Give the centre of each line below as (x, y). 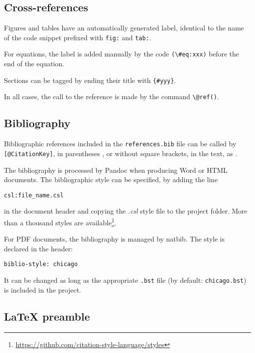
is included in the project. (43, 289)
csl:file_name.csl (34, 195)
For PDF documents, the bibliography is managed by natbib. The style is (114, 239)
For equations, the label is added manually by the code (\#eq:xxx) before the (122, 54)
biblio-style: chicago (41, 264)
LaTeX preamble (47, 316)
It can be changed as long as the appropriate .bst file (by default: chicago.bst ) (125, 280)
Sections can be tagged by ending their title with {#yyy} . (90, 80)
